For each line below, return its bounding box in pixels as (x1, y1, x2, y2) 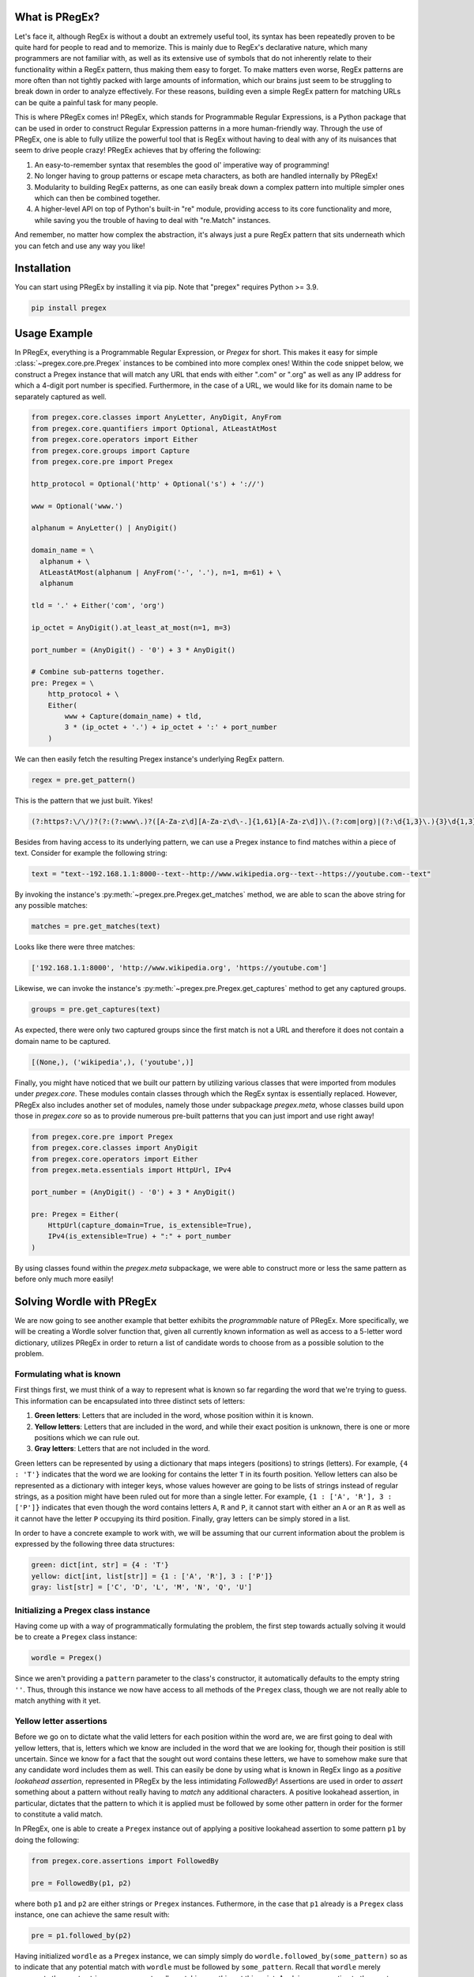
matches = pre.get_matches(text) (31, 922, 161, 931)
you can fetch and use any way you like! (14, 241, 145, 251)
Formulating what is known (14, 1369, 122, 1380)
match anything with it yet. (14, 1696, 101, 1706)
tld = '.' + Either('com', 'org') (31, 601, 165, 610)
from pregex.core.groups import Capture (31, 446, 190, 455)
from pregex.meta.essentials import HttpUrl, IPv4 (31, 1166, 232, 1174)
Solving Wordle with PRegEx (14, 1295, 157, 1308)
